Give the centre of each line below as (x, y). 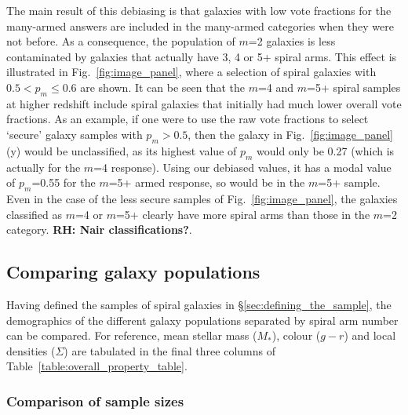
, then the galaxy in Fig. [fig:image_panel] (290, 134)
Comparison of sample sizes (95, 400)
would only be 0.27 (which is (325, 150)
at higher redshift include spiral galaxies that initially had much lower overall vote (204, 103)
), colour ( (296, 335)
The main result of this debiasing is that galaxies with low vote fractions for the (199, 10)
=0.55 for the (64, 182)
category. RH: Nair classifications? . (99, 229)
